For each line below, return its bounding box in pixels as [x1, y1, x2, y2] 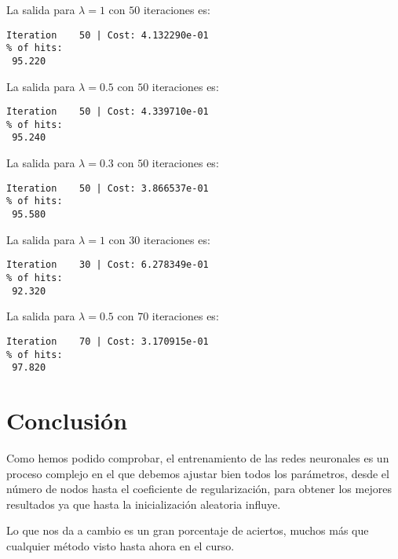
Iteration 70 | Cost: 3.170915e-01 [6, 335, 209, 347]
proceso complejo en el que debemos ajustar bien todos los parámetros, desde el [6, 465, 389, 481]
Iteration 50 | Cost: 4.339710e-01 [6, 106, 209, 118]
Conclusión [6, 404, 128, 436]
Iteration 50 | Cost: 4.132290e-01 [6, 29, 209, 41]
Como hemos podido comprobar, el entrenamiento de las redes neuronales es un [6, 449, 389, 466]
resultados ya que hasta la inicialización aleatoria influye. [6, 495, 281, 512]
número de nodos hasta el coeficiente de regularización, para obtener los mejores [6, 480, 392, 497]
